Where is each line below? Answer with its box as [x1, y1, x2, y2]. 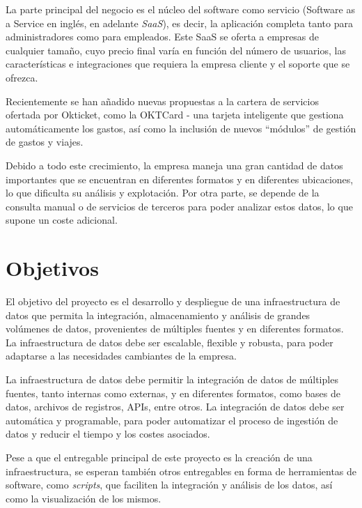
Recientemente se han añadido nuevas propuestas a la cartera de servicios [6, 93, 319, 108]
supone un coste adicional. [6, 213, 118, 227]
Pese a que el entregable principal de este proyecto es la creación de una [6, 449, 313, 464]
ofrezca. [6, 70, 38, 84]
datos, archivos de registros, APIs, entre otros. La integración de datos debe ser [6, 399, 345, 414]
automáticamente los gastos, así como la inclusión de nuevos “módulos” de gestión [6, 121, 356, 135]
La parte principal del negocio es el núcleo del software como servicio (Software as [6, 2, 355, 16]
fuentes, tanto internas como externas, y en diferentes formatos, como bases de [6, 385, 340, 400]
